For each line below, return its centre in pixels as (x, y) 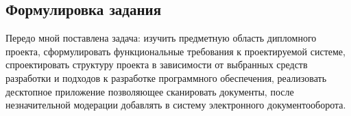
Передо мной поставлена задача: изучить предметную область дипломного (161, 38)
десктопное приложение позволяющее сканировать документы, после (150, 91)
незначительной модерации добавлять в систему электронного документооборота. (176, 105)
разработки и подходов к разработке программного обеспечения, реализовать (166, 77)
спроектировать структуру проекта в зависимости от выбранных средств (157, 64)
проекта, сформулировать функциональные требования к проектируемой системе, (175, 51)
